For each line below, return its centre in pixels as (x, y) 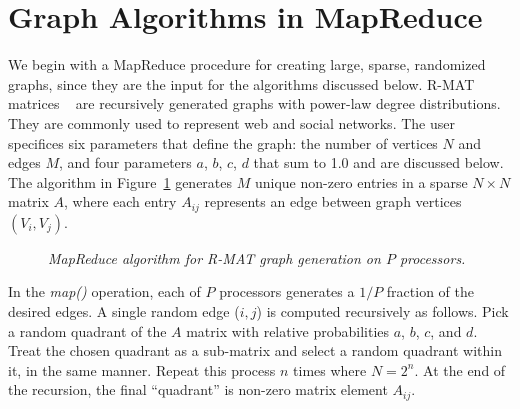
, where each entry (120, 201)
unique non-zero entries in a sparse (361, 181)
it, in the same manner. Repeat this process (142, 369)
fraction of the (430, 291)
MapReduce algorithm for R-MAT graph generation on (214, 257)
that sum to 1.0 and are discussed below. (378, 162)
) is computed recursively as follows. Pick (382, 310)
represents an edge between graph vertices (333, 201)
